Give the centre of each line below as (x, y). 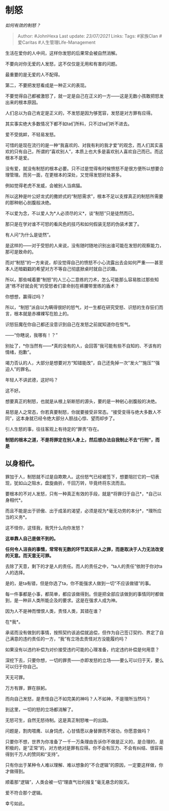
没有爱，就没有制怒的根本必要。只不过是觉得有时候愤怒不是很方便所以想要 (82, 168)
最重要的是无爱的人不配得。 (34, 74)
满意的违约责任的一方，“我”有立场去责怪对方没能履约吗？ (69, 638)
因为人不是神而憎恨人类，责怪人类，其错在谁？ (54, 611)
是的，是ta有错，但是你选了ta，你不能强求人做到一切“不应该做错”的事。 (79, 583)
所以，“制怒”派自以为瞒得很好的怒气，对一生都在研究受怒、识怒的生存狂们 (82, 307)
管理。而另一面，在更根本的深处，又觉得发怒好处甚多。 (67, 175)
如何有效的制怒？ (23, 25)
